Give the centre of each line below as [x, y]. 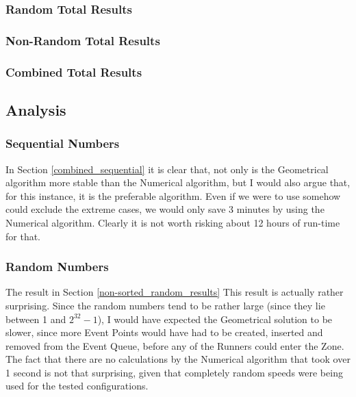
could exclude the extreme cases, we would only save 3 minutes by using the [165, 209]
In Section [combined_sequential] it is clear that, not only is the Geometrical [167, 169]
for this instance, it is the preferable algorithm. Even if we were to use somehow [173, 195]
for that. [23, 236]
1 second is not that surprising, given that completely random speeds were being [174, 372]
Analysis [36, 109]
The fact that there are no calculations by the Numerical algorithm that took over [178, 359]
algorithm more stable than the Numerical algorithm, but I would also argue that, [178, 182]
